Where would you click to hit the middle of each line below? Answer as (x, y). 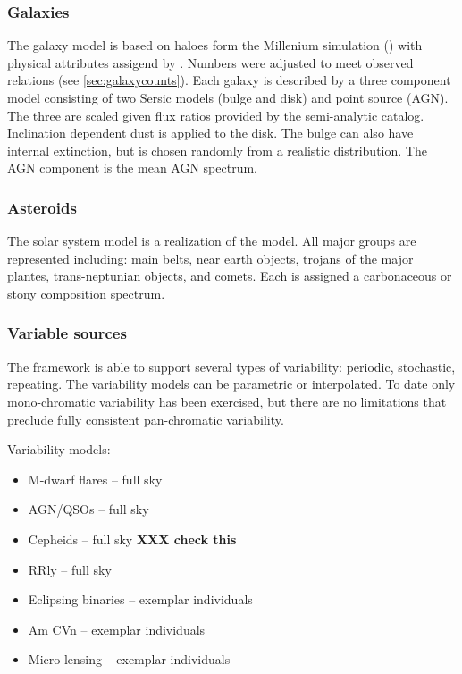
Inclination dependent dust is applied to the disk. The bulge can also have (210, 133)
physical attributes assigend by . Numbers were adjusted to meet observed (210, 62)
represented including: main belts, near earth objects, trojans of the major (210, 258)
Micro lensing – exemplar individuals (129, 659)
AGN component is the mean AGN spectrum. (132, 168)
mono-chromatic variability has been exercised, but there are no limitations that (227, 401)
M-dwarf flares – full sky (95, 479)
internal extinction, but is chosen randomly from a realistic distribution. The (217, 150)
